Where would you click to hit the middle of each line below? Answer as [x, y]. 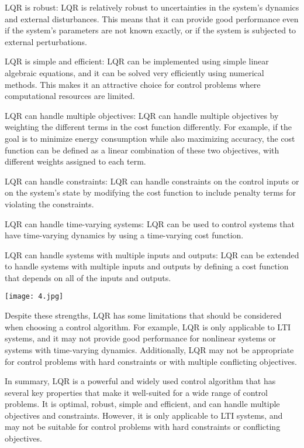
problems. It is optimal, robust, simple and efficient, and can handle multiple [142, 404]
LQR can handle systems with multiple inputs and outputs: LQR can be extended [152, 254]
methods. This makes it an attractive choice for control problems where [133, 84]
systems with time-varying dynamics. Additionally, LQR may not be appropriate [149, 349]
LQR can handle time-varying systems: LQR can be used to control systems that [150, 223]
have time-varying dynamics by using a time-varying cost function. [124, 235]
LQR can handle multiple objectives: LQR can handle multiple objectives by [142, 115]
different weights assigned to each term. [75, 161]
